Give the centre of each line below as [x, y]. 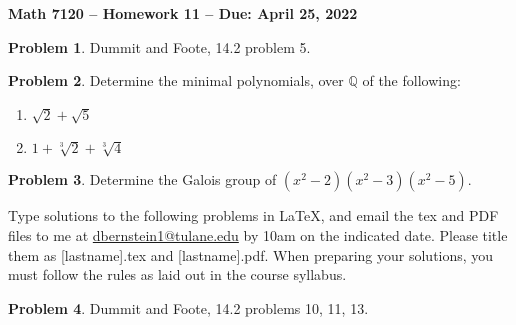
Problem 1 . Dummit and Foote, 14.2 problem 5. [159, 46]
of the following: [411, 80]
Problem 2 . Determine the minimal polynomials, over [176, 80]
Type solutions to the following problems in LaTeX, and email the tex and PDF [253, 215]
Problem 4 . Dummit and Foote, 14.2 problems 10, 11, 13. [188, 307]
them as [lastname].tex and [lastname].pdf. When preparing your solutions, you [251, 254]
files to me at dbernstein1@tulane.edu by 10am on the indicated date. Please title [258, 234]
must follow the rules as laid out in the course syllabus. [177, 274]
